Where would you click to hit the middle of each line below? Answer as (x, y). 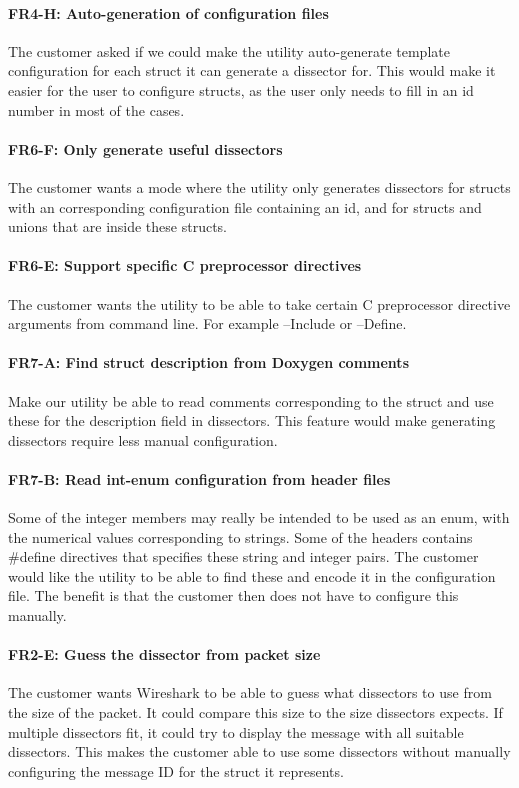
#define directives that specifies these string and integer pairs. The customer (243, 556)
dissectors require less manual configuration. (143, 439)
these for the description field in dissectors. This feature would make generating (252, 420)
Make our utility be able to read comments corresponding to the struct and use (251, 400)
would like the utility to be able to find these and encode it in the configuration (252, 575)
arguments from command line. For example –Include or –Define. (207, 323)
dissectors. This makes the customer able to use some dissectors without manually (259, 751)
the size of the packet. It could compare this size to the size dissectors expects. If (255, 712)
